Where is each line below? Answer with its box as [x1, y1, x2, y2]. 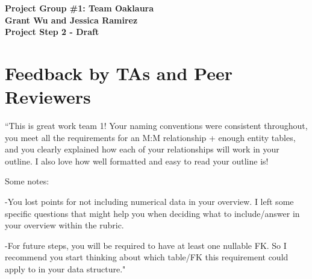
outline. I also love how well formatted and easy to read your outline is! [5, 154, 269, 167]
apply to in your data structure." [5, 263, 126, 275]
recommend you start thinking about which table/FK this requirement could [5, 251, 289, 263]
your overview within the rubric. [5, 219, 124, 231]
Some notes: [5, 175, 49, 187]
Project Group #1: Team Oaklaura [5, 2, 154, 14]
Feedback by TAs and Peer [5, 60, 232, 85]
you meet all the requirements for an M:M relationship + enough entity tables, [5, 131, 296, 143]
